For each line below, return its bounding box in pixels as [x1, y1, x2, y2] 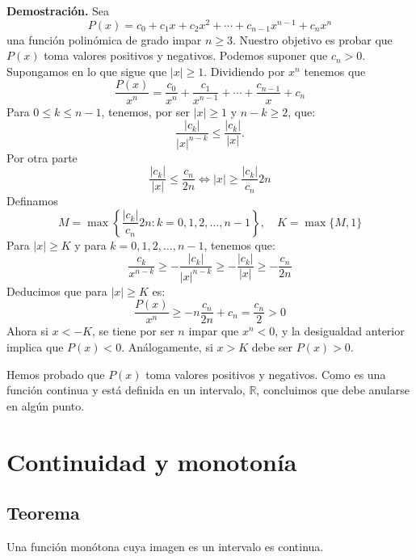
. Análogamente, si [121, 339, 213, 356]
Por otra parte [6, 149, 78, 166]
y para [74, 236, 107, 253]
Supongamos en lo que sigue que [6, 62, 167, 79]
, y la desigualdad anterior [275, 322, 405, 339]
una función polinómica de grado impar [6, 31, 202, 48]
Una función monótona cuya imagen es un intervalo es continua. [6, 537, 324, 554]
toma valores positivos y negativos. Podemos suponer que [44, 47, 328, 64]
